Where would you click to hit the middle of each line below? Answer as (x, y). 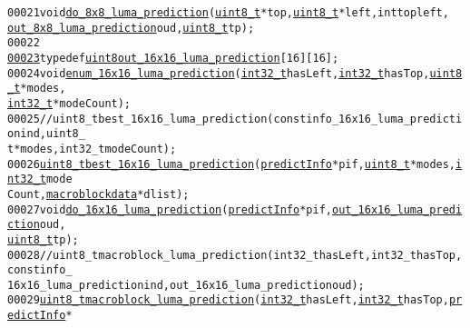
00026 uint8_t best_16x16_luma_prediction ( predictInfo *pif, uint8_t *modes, (232, 164)
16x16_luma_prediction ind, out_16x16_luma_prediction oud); (186, 285)
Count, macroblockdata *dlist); (98, 194)
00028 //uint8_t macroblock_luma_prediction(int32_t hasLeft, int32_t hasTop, (235, 255)
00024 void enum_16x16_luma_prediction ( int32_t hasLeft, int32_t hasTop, (219, 73)
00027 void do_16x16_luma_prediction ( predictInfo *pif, (170, 209)
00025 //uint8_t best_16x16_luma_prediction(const (157, 119)
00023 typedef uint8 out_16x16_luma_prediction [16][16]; (173, 58)
